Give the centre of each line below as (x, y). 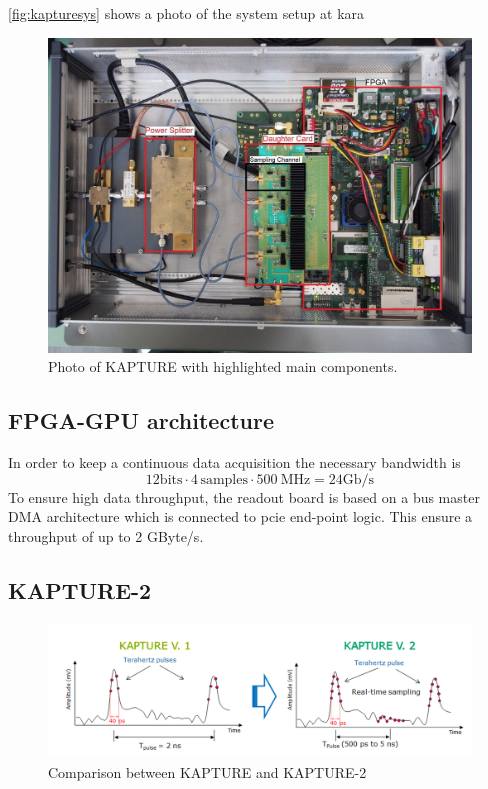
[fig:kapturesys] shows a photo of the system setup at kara (186, 13)
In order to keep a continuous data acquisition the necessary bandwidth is (234, 462)
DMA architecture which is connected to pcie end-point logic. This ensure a (240, 516)
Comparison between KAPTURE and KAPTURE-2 (207, 772)
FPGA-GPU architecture (141, 420)
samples (224, 479)
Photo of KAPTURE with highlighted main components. (223, 366)
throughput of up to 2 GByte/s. (106, 535)
